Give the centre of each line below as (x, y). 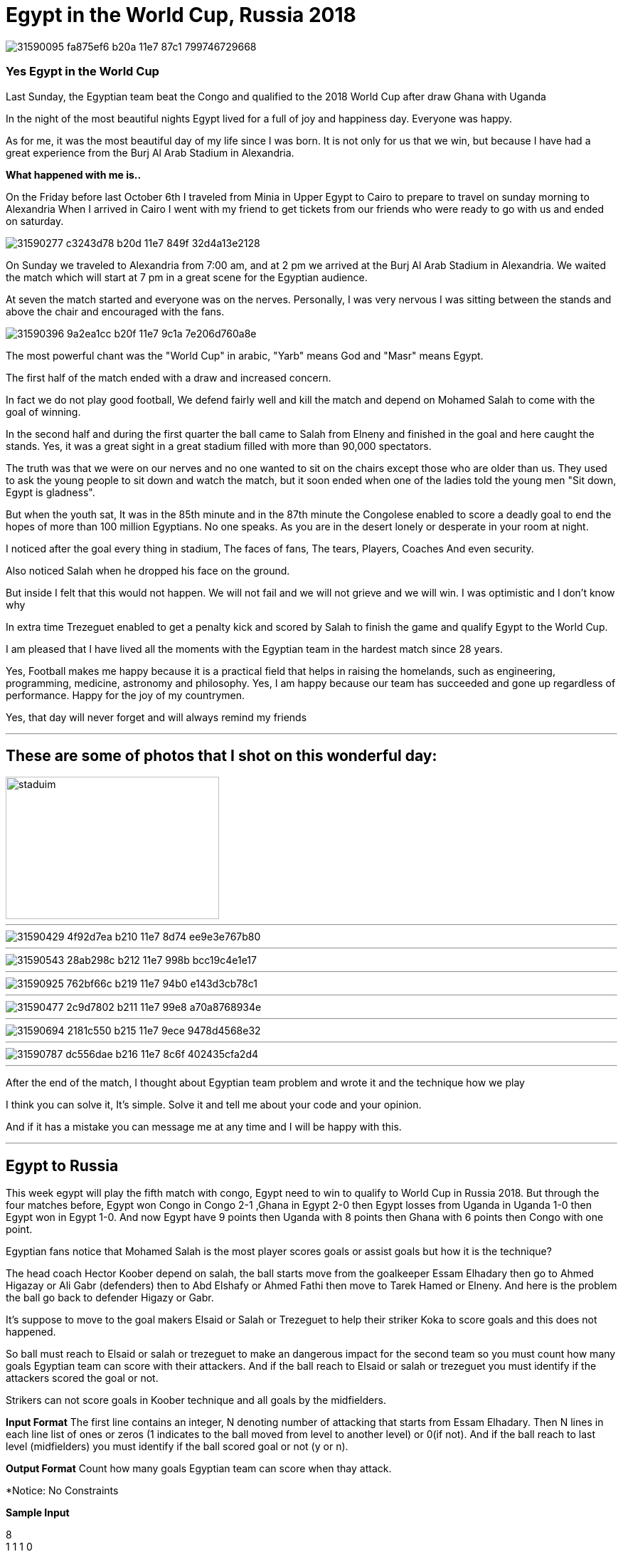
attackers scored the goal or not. (82, 1378)
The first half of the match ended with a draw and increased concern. (169, 377)
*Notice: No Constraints (62, 1491)
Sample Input (38, 1513)
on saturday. (35, 221)
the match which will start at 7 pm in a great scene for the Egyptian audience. (187, 277)
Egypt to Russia (62, 1165)
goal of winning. (43, 411)
